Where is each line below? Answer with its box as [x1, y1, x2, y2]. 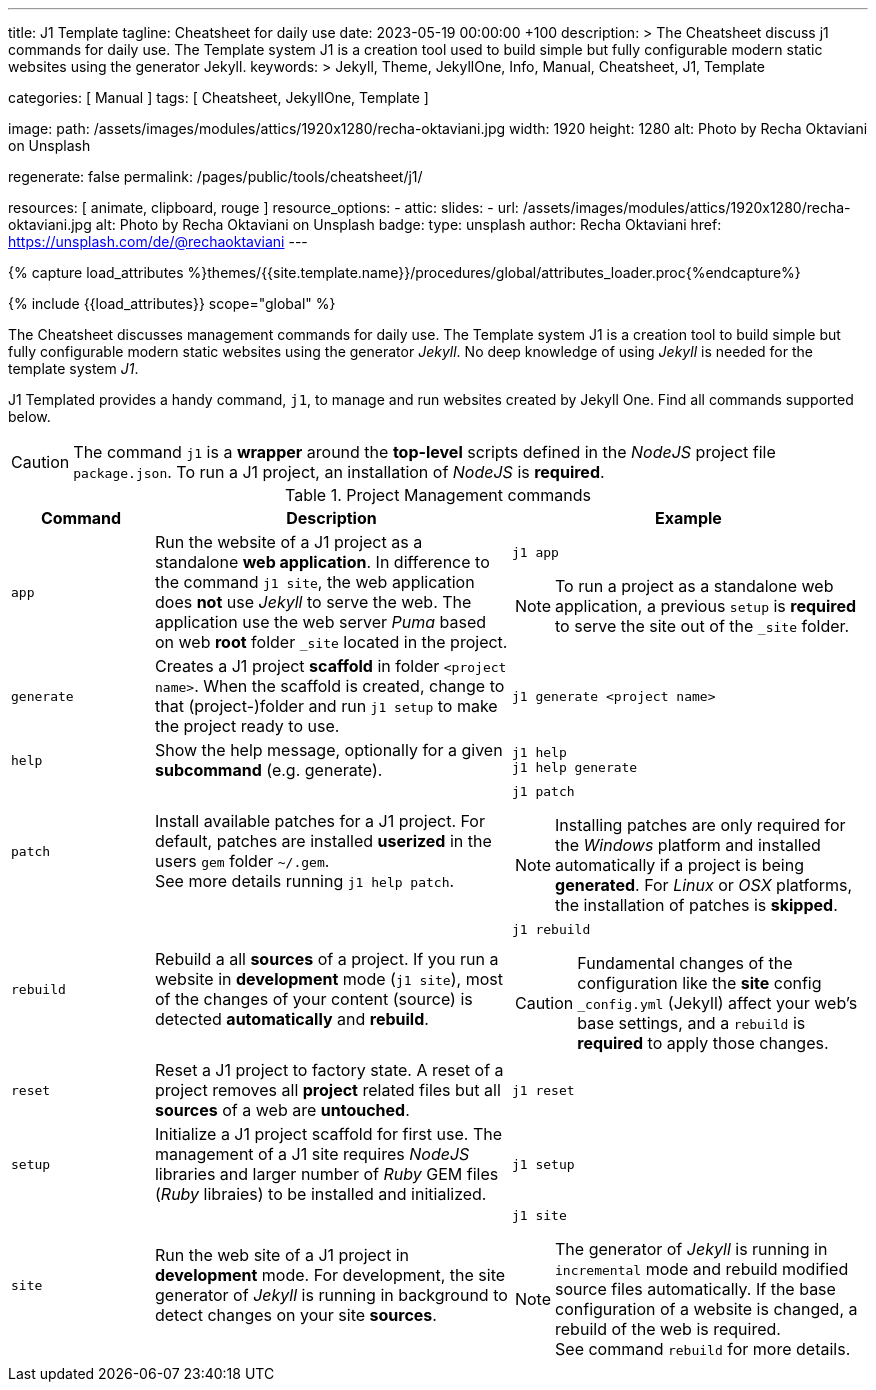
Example [655, 508, 722, 528]
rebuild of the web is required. [555, 1319, 781, 1339]
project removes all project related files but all [154, 1080, 501, 1100]
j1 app [511, 545, 559, 560]
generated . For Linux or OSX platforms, [555, 875, 852, 895]
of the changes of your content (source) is [154, 989, 473, 1009]
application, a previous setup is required [555, 596, 857, 616]
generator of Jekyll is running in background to [154, 1285, 508, 1305]
